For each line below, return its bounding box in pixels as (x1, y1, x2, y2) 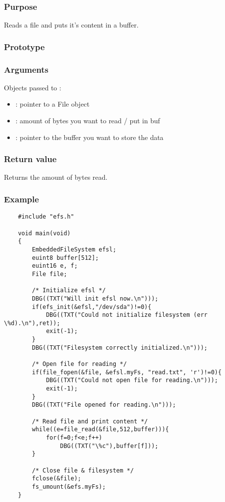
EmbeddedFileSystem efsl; (32, 246, 117, 253)
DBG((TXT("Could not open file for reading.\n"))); (46, 377, 218, 384)
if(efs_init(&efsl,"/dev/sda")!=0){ (32, 303, 151, 310)
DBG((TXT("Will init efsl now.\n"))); (32, 295, 158, 302)
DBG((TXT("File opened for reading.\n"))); (32, 401, 176, 409)
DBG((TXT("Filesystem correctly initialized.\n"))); (32, 344, 208, 351)
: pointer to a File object (15, 99, 90, 109)
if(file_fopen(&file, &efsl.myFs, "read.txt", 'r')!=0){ (32, 368, 222, 376)
